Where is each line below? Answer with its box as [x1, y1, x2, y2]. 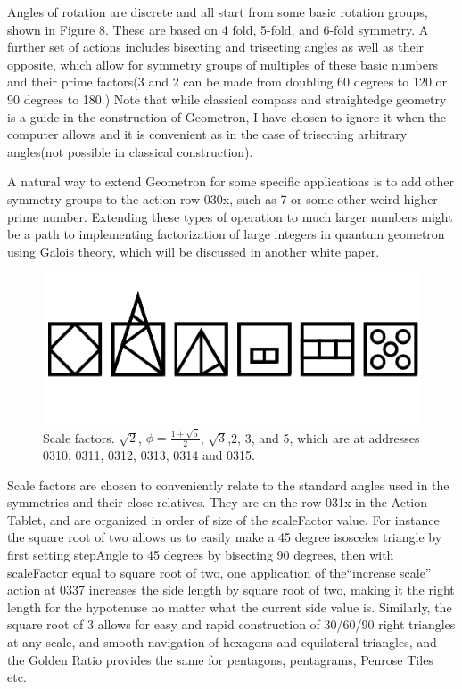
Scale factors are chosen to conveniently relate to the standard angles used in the [7, 475, 450, 494]
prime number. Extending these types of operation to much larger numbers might [7, 207, 453, 226]
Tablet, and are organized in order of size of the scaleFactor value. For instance [7, 510, 440, 529]
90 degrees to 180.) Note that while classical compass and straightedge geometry [7, 89, 447, 108]
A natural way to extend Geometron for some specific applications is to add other [7, 172, 455, 191]
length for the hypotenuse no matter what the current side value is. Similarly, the [7, 597, 452, 616]
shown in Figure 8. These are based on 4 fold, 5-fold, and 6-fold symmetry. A [7, 20, 429, 38]
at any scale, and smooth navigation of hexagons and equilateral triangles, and [7, 632, 437, 651]
